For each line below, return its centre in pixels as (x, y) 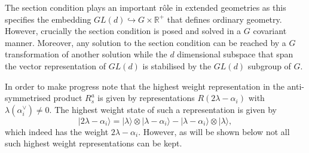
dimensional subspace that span (235, 54)
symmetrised (28, 98)
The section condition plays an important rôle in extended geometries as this (146, 7)
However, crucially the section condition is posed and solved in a (123, 31)
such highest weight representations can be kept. (94, 143)
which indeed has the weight (57, 131)
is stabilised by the (177, 65)
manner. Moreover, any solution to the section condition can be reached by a (146, 42)
